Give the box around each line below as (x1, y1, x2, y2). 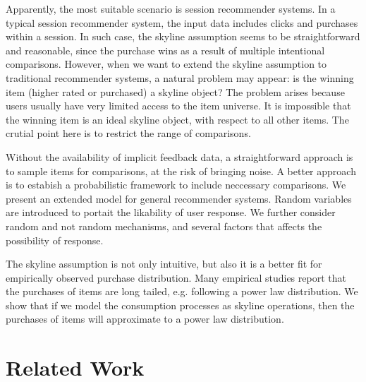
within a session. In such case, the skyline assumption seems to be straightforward (6, 29, 360, 44)
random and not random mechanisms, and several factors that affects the (6, 218, 322, 233)
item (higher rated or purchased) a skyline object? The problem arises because (6, 84, 345, 99)
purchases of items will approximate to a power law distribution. (6, 311, 284, 326)
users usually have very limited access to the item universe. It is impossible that (6, 98, 351, 113)
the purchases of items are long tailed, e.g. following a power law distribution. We (6, 284, 358, 299)
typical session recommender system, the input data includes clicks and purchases (6, 15, 358, 30)
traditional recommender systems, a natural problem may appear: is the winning (6, 70, 354, 85)
